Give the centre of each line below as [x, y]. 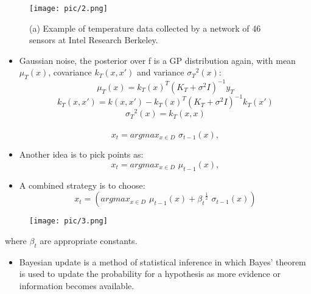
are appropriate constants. [89, 240]
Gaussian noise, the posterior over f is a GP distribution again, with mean [157, 60]
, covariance [70, 72]
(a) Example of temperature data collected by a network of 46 [145, 28]
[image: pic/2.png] [68, 9]
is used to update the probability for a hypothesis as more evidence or [150, 274]
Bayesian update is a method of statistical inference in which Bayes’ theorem [162, 261]
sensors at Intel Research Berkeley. [94, 40]
